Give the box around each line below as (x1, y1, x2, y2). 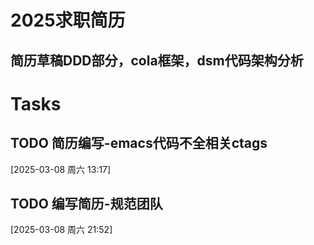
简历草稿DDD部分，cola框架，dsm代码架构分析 (10, 52, 304, 69)
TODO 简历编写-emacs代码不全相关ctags (10, 135, 268, 152)
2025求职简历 (10, 9, 126, 32)
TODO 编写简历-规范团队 (10, 195, 163, 212)
